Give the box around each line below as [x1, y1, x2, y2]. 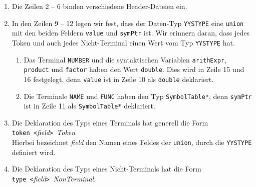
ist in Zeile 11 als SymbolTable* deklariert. [24, 100, 155, 111]
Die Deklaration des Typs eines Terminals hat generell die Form [12, 117, 208, 127]
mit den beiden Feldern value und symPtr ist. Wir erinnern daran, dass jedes [12, 27, 250, 38]
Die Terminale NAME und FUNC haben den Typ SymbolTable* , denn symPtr [24, 90, 252, 101]
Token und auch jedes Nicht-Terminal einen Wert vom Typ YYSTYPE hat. [12, 37, 235, 47]
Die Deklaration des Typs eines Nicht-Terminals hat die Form [12, 163, 201, 174]
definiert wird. [12, 146, 56, 157]
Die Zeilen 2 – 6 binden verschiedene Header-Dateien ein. [12, 1, 187, 11]
